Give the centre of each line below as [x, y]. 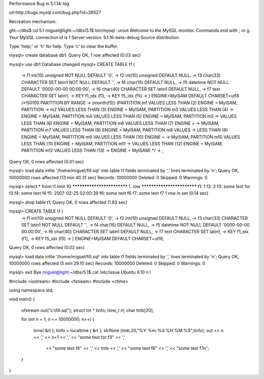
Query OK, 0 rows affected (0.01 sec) [46, 162]
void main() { [22, 299]
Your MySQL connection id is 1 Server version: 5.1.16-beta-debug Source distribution [94, 37]
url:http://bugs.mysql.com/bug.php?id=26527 [55, 13]
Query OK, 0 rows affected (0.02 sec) [47, 248]
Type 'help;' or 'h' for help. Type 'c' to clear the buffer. [64, 46]
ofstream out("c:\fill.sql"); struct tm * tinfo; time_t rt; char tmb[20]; [88, 310]
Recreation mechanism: [33, 21]
